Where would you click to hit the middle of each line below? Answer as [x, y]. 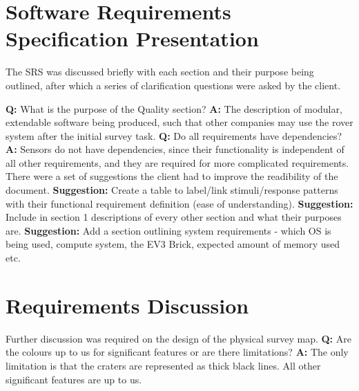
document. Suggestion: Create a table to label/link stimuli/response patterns [172, 190]
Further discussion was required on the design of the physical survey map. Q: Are [178, 338]
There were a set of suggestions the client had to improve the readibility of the [172, 176]
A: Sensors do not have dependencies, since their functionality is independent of [175, 149]
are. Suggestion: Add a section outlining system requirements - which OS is [168, 230]
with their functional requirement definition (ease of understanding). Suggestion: [179, 203]
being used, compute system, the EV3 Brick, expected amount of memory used [173, 244]
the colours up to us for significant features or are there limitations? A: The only [177, 352]
